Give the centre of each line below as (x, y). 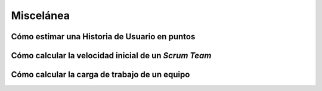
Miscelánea (40, 15)
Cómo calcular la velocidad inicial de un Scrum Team (111, 56)
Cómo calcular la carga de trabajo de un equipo (100, 75)
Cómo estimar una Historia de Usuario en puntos (103, 37)
